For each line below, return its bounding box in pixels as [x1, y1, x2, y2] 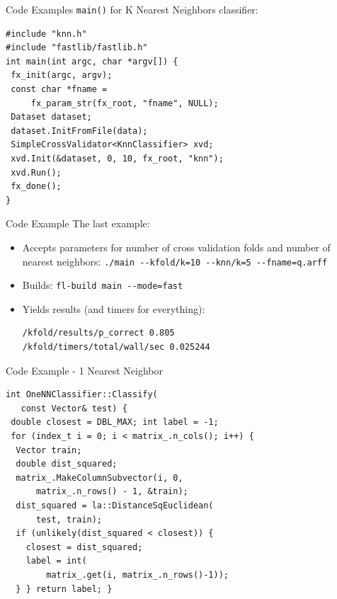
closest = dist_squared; [25, 542, 143, 552]
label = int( [25, 556, 87, 566]
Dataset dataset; [11, 112, 92, 122]
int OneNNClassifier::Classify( [6, 389, 158, 400]
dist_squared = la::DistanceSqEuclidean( [16, 501, 214, 510]
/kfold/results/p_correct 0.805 [22, 328, 175, 338]
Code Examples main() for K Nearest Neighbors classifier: [6, 2, 258, 16]
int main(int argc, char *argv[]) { [6, 56, 178, 67]
